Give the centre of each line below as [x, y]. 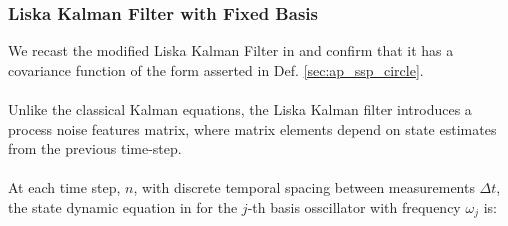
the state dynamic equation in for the [123, 206]
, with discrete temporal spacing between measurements [304, 187]
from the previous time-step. [95, 148]
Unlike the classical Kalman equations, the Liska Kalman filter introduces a [240, 109]
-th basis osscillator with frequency [354, 206]
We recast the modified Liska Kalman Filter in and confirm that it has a [231, 50]
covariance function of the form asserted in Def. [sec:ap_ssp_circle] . [216, 69]
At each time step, [64, 187]
